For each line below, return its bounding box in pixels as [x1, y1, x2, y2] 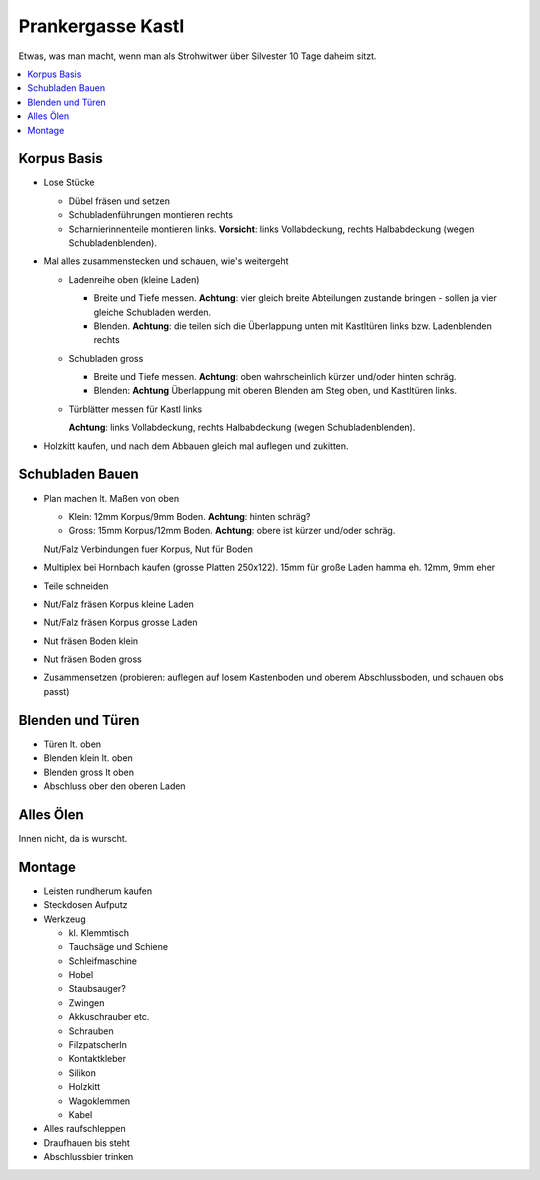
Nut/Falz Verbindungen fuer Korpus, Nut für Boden [43, 543, 254, 555]
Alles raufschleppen [43, 1123, 127, 1135]
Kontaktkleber [68, 1053, 127, 1065]
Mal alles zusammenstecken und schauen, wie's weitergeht [43, 255, 289, 267]
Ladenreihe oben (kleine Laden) [68, 273, 200, 285]
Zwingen [68, 996, 105, 1009]
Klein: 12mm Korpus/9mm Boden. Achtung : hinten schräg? [68, 510, 311, 522]
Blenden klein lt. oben [43, 752, 134, 764]
